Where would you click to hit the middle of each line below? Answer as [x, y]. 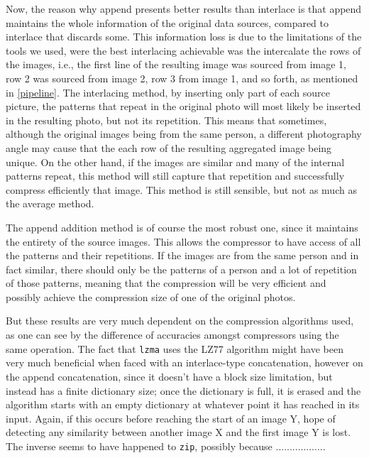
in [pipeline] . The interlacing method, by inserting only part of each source [168, 92]
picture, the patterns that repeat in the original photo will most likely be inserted [183, 106]
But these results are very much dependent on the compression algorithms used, [180, 321]
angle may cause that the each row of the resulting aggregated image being [169, 147]
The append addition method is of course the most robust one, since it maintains [182, 227]
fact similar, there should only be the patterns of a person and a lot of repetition [181, 269]
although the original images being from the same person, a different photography [184, 134]
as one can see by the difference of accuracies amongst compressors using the [172, 335]
